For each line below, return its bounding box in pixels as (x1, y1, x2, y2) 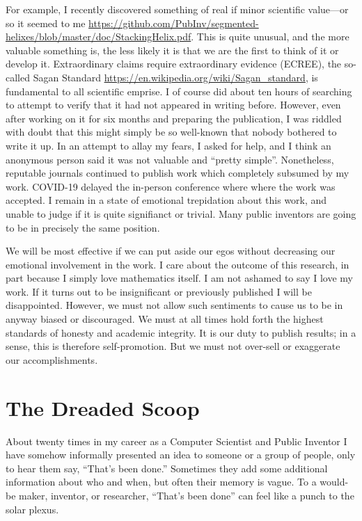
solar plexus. (6, 502, 59, 516)
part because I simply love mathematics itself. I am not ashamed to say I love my (6, 271, 353, 285)
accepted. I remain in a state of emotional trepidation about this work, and (6, 193, 327, 207)
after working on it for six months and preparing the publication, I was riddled (6, 111, 342, 125)
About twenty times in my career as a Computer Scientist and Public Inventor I (6, 433, 347, 448)
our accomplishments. (6, 352, 98, 367)
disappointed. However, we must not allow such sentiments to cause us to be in (6, 298, 343, 312)
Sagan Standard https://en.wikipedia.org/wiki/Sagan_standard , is (33, 70, 318, 84)
